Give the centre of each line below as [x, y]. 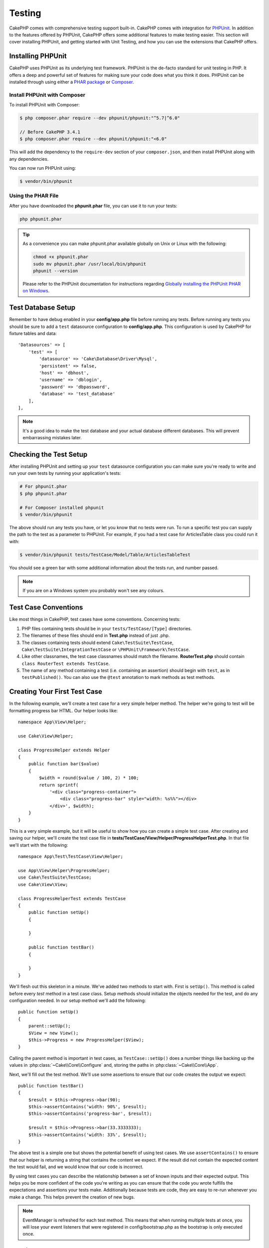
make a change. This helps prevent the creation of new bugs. [72, 1197]
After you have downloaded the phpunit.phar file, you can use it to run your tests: [93, 206]
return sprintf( [59, 785]
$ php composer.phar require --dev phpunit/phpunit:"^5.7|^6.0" [100, 118]
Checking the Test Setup [48, 454]
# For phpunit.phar [43, 486]
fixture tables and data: [33, 333]
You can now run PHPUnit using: [43, 168]
